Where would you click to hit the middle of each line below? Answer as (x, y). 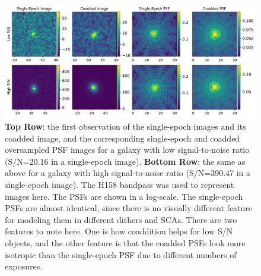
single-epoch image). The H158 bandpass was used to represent (120, 185)
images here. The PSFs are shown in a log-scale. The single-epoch (124, 196)
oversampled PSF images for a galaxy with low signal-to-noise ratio (127, 150)
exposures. (24, 266)
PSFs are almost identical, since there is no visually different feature (129, 208)
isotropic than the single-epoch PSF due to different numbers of (121, 254)
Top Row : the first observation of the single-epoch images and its (125, 126)
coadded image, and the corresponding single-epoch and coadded (122, 138)
